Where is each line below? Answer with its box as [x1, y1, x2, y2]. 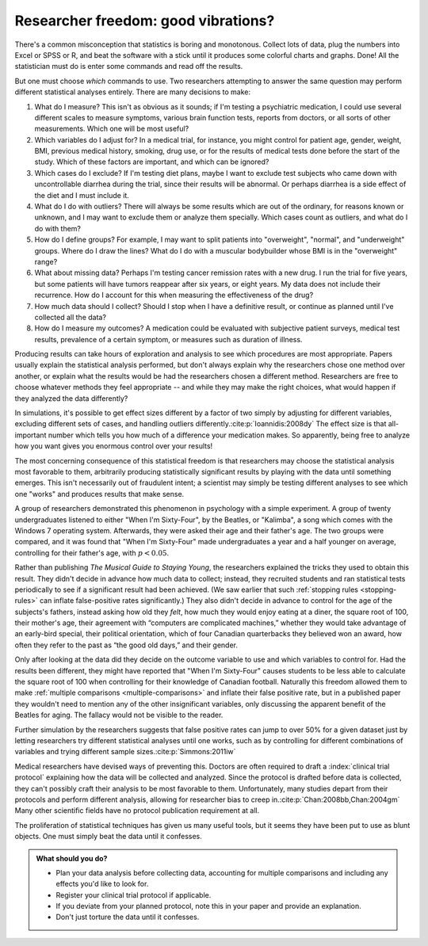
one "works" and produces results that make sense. [14, 489, 185, 498]
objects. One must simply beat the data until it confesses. [14, 832, 202, 841]
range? [34, 257, 58, 266]
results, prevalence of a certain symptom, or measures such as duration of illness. [34, 334, 303, 344]
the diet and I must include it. [34, 190, 130, 200]
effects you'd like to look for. [55, 879, 149, 889]
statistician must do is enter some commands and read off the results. [14, 62, 243, 71]
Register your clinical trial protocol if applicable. [55, 890, 212, 899]
